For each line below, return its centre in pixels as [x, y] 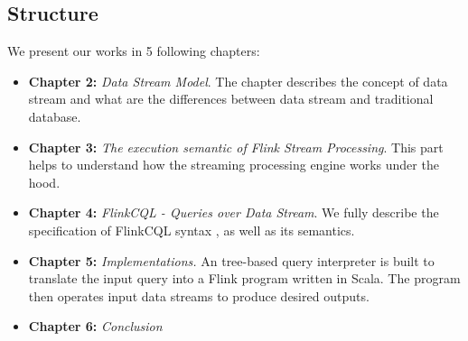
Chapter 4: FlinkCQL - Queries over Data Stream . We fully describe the [234, 212]
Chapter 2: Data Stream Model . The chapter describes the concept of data [238, 81]
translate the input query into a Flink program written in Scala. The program [244, 278]
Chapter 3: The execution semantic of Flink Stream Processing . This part [236, 147]
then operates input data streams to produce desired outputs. [199, 295]
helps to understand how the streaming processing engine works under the [234, 165]
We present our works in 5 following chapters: [134, 51]
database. [55, 116]
